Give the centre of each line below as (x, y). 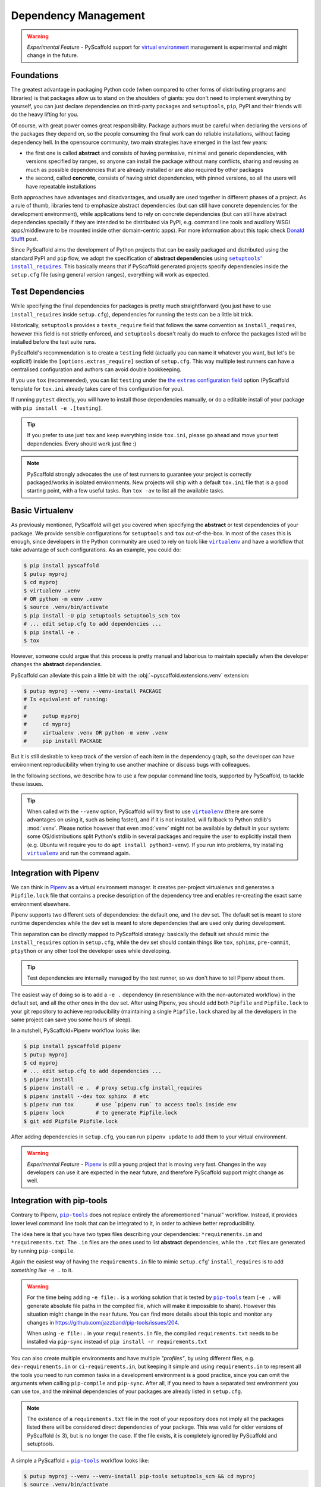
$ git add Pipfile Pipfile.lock (71, 1121)
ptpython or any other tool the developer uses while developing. (91, 950)
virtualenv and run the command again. (79, 853)
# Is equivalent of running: (66, 699)
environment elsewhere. (41, 904)
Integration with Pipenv (55, 873)
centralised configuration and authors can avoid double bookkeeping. (96, 369)
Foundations (35, 75)
